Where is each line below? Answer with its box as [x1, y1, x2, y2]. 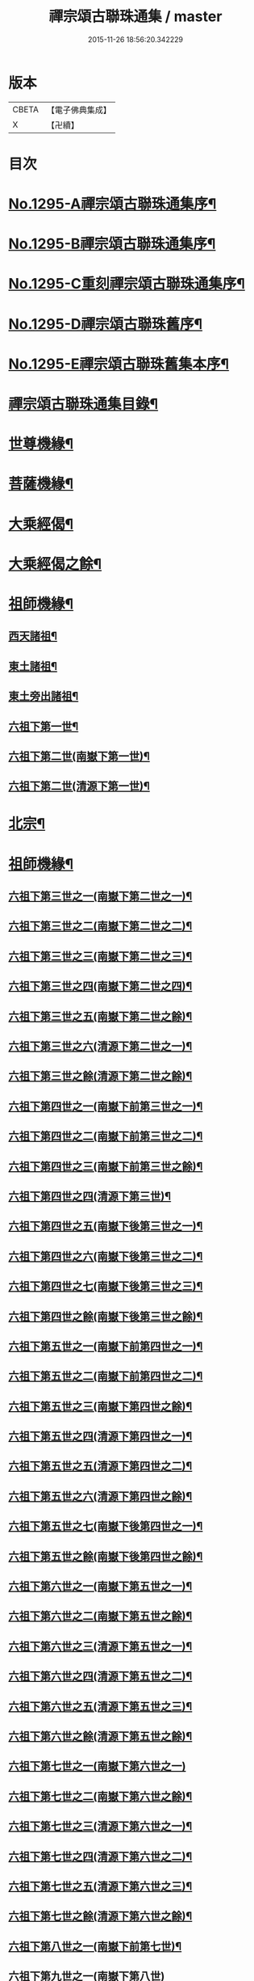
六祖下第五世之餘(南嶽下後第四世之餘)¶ [8, 1549, 203, 1563]
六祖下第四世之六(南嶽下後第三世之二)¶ [8, 1250, 203, 1263]
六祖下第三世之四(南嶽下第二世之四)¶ [8, 980, 193, 993]
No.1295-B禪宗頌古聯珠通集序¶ [8, 235, 216, 253]
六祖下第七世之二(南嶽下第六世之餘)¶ [8, 1789, 193, 1803]
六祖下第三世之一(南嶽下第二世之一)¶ [8, 890, 193, 904]
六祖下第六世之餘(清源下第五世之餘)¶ [8, 1729, 193, 1743]
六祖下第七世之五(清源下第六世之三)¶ [8, 1879, 193, 1893]
